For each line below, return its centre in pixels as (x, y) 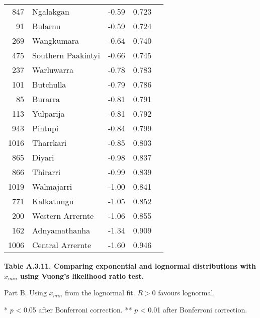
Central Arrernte (62, 245)
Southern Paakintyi (66, 55)
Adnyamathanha (61, 230)
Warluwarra (53, 70)
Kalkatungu (53, 201)
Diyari (43, 157)
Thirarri (47, 172)
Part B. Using (25, 293)
